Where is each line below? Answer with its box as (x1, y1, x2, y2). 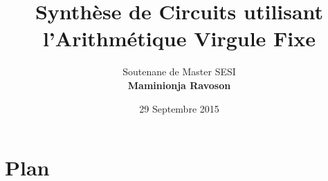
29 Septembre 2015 (139, 101, 219, 115)
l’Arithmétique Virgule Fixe (42, 24, 316, 53)
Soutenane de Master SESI (122, 64, 236, 79)
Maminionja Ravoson (127, 77, 231, 92)
